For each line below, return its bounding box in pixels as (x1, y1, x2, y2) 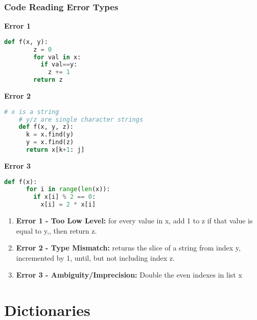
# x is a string (4, 108, 59, 116)
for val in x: (33, 53, 81, 61)
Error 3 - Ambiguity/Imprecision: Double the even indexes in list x (16, 269, 242, 280)
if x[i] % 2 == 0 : (33, 193, 96, 201)
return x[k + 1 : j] (26, 146, 85, 154)
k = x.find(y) (26, 131, 74, 139)
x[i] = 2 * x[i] (40, 201, 96, 209)
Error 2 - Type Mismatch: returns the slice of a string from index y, (16, 242, 241, 253)
